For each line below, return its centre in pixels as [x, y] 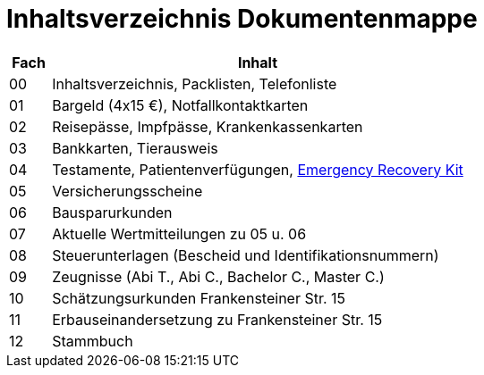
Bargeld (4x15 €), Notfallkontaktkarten [180, 105]
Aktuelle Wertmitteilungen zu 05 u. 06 [179, 233]
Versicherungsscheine [127, 191]
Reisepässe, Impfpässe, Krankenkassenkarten [208, 126]
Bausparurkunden [112, 212]
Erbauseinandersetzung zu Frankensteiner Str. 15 [217, 319]
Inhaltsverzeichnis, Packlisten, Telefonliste [195, 83]
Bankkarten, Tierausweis [135, 148]
